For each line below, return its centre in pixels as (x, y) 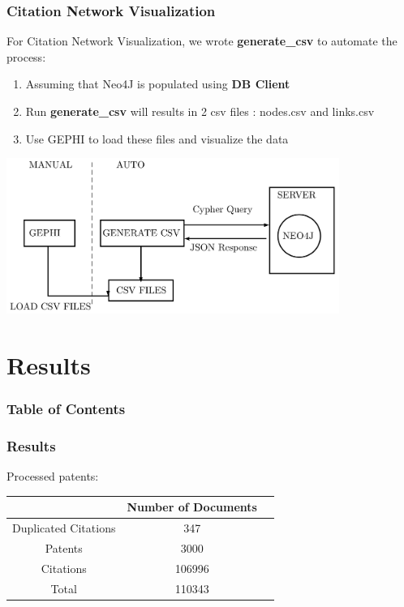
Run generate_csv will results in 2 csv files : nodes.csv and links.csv (200, 111)
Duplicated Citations (64, 528)
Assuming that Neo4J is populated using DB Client (158, 84)
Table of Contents (66, 409)
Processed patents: (53, 476)
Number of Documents (192, 507)
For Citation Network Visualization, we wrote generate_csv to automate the (202, 41)
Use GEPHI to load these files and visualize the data (157, 138)
